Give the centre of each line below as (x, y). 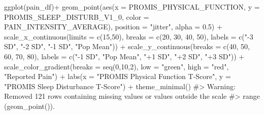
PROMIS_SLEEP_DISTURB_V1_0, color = (77, 16)
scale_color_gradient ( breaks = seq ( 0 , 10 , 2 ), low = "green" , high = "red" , (117, 66)
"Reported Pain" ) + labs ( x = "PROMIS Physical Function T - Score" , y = (118, 76)
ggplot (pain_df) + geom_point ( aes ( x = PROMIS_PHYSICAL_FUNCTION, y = (132, 7)
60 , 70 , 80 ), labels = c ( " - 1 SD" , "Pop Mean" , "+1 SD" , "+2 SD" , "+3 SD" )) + (124, 56)
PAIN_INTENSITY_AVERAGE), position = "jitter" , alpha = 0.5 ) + (113, 27)
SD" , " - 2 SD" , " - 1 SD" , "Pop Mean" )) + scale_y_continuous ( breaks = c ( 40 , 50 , (127, 46)
